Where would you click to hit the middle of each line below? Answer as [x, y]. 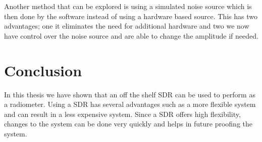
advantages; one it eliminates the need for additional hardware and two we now [127, 26]
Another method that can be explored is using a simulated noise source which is [128, 6]
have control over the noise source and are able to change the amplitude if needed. [131, 35]
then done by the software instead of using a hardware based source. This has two [131, 16]
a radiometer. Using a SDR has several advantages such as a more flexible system [130, 104]
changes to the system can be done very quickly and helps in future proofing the [128, 124]
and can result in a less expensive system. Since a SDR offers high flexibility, [122, 114]
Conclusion [43, 70]
